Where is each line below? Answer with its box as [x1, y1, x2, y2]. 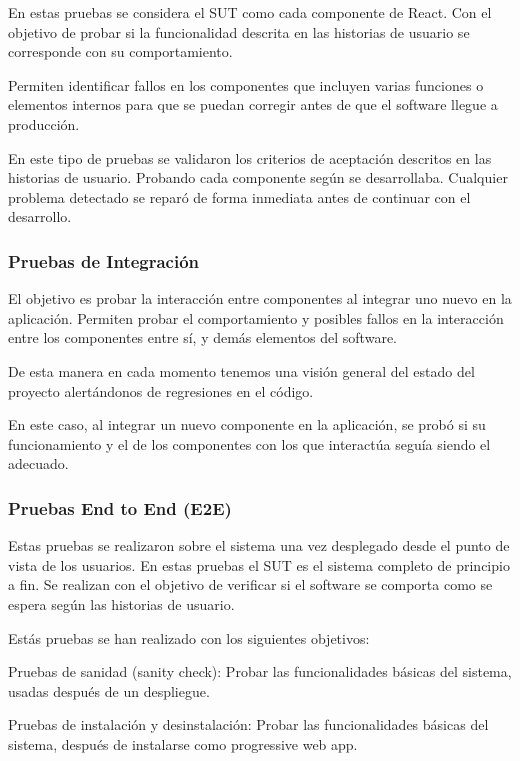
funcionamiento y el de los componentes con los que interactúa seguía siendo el [8, 433, 491, 454]
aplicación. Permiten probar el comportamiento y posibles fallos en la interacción [8, 307, 504, 328]
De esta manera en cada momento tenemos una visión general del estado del [8, 360, 475, 381]
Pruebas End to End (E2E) [8, 495, 232, 520]
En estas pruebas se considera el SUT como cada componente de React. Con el [8, 2, 492, 22]
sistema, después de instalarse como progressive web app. [8, 733, 358, 754]
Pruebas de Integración [8, 248, 200, 273]
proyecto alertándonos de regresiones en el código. [8, 380, 314, 401]
